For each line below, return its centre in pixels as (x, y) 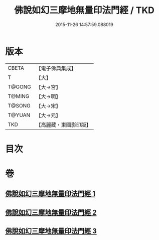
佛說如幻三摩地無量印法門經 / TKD (84, 10)
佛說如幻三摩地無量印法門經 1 (50, 194)
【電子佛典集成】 (56, 68)
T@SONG (19, 105)
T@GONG (19, 87)
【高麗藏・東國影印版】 (63, 125)
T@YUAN (19, 115)
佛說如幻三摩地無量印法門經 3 (51, 231)
